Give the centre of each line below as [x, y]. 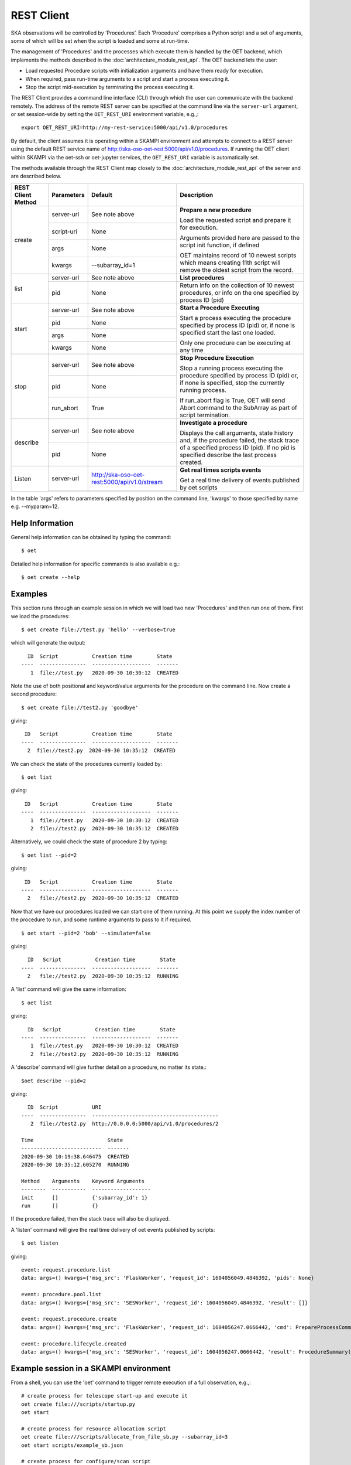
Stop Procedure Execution [217, 357]
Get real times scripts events [220, 470]
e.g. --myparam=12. [35, 506]
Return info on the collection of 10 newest [237, 285]
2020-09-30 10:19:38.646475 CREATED [75, 1156]
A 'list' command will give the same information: [69, 989]
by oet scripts [198, 488]
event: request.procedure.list [66, 1270]
